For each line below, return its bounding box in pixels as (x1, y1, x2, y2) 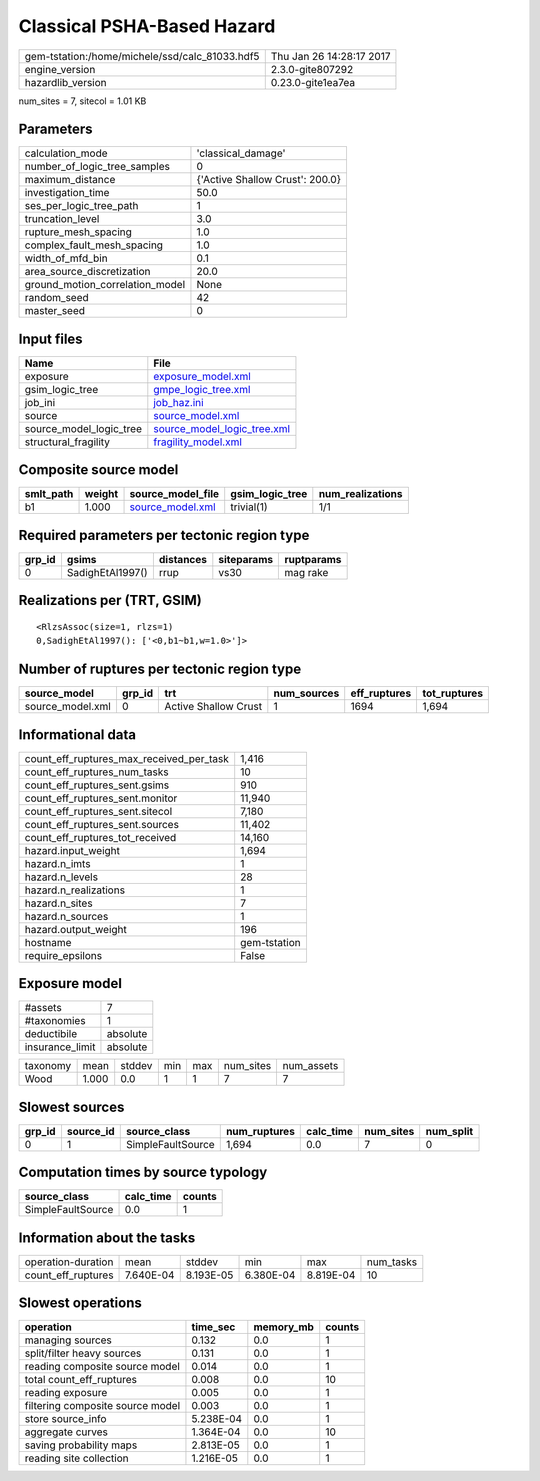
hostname (24, 935, 72, 949)
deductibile (24, 1027, 78, 1041)
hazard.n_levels (24, 870, 99, 884)
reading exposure (24, 1386, 108, 1400)
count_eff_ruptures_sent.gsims (24, 778, 170, 792)
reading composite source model (24, 1360, 180, 1374)
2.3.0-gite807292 (270, 62, 354, 76)
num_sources (273, 686, 340, 700)
